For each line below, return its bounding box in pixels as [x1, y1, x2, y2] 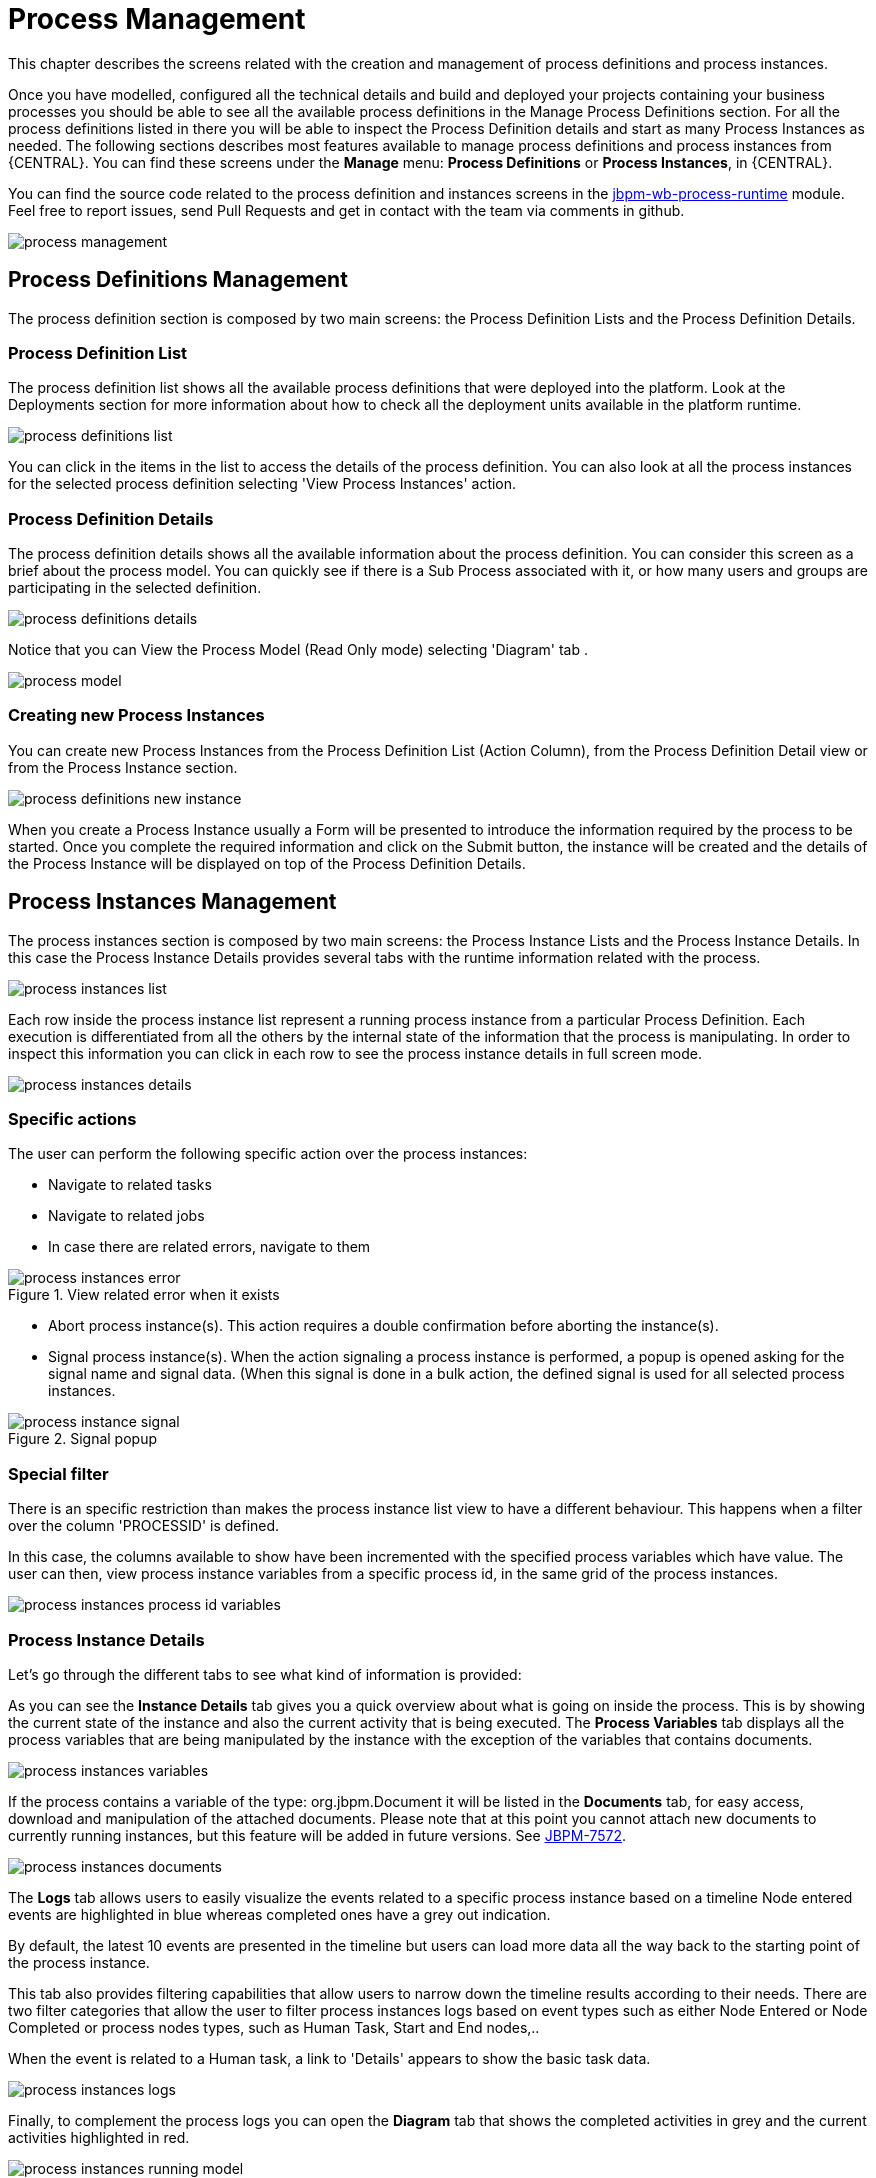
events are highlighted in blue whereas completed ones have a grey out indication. [8, 1905, 551, 1923]
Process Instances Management [8, 889, 337, 915]
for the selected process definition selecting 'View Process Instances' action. [8, 475, 517, 493]
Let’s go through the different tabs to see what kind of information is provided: [8, 1665, 522, 1683]
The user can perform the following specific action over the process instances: [8, 1145, 528, 1163]
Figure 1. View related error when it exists [8, 1286, 280, 1304]
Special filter [8, 1463, 109, 1484]
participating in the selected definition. [8, 579, 262, 597]
